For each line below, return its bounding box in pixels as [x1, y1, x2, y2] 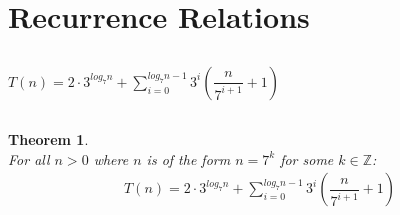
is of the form [146, 148, 231, 169]
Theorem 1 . [8, 129, 89, 150]
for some [280, 148, 334, 169]
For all [8, 148, 50, 169]
